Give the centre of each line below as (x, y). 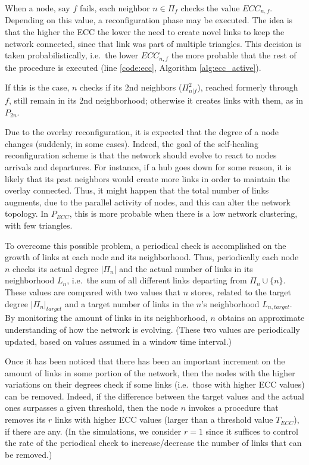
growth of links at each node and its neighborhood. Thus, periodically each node (152, 257)
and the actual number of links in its (186, 268)
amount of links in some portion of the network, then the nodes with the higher (150, 372)
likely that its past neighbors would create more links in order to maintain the (147, 178)
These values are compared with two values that (93, 291)
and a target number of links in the (129, 303)
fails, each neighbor (115, 8)
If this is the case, (37, 87)
